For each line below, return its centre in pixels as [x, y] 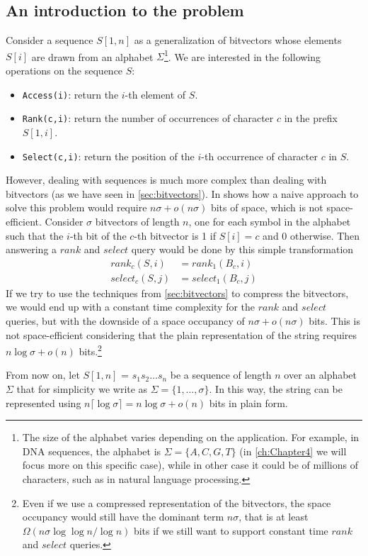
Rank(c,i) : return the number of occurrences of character [148, 118]
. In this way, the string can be [276, 389]
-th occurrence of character [259, 156]
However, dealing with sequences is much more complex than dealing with [166, 180]
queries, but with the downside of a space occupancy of [125, 321]
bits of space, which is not [267, 207]
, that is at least [274, 517]
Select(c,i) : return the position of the [108, 156]
